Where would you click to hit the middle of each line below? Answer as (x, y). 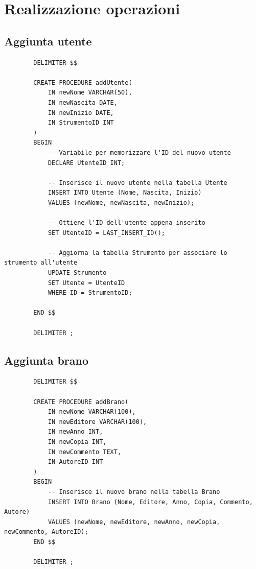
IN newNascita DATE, (83, 102)
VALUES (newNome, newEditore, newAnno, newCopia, (134, 522)
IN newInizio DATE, (81, 113)
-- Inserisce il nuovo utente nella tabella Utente (137, 183)
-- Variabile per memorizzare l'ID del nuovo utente (139, 152)
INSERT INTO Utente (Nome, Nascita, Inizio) (125, 193)
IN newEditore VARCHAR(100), (97, 422)
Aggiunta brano (46, 360)
